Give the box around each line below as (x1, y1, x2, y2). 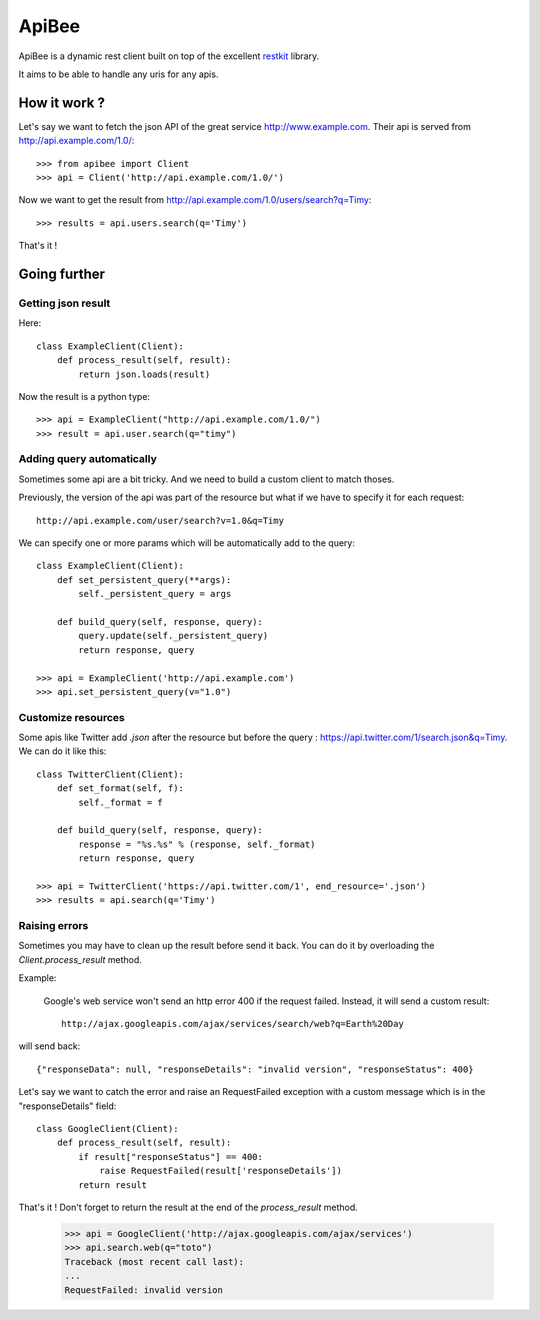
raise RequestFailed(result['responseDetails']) (99, 1165, 342, 1177)
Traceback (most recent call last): (64, 1256, 245, 1267)
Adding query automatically (18, 452, 157, 466)
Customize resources (18, 710, 125, 724)
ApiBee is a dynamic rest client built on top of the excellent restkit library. (18, 50, 320, 62)
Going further (18, 266, 105, 282)
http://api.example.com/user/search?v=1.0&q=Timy (36, 515, 285, 526)
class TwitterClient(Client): (36, 768, 185, 780)
